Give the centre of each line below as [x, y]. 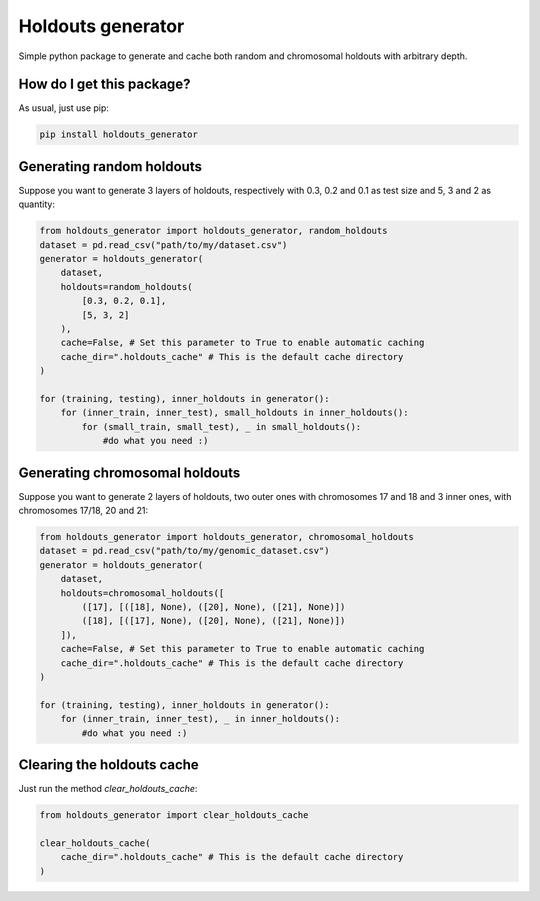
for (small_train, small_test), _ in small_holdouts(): [221, 426]
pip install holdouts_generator [119, 134]
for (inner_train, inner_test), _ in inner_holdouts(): [200, 719]
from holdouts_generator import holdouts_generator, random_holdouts [213, 231]
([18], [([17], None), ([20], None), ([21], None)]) [213, 621]
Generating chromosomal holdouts [129, 472]
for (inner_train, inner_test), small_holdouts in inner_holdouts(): [234, 413]
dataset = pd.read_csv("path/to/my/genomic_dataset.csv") [184, 551]
